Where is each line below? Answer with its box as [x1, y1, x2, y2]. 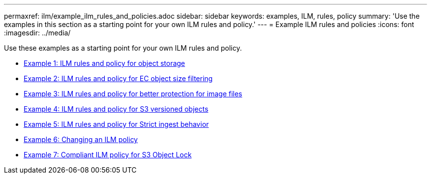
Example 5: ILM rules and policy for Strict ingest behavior [24, 120, 209, 128]
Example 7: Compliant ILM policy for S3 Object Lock [24, 150, 192, 159]
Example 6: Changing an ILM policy [24, 135, 138, 144]
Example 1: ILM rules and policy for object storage [24, 59, 185, 67]
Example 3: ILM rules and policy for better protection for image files [24, 89, 243, 98]
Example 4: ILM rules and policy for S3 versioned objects [24, 105, 209, 113]
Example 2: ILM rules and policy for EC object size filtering [24, 74, 213, 83]
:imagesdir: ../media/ [4, 29, 71, 37]
